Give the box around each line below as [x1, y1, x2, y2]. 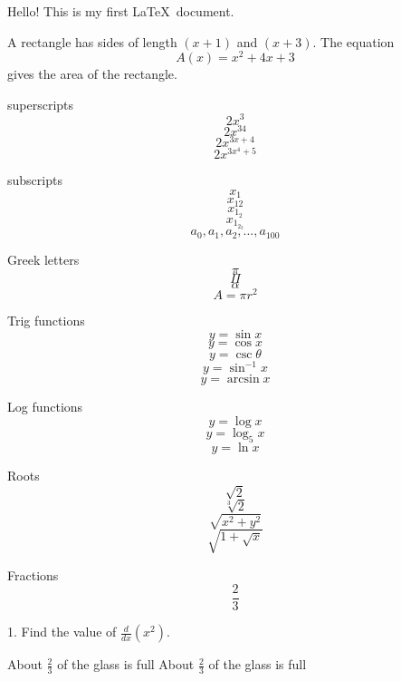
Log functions [7, 397, 83, 416]
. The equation [312, 32, 395, 51]
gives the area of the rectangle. [7, 64, 177, 83]
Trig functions [7, 311, 85, 330]
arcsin [226, 373, 260, 386]
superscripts [7, 94, 74, 113]
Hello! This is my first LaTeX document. [7, 2, 234, 20]
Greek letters [7, 249, 80, 268]
